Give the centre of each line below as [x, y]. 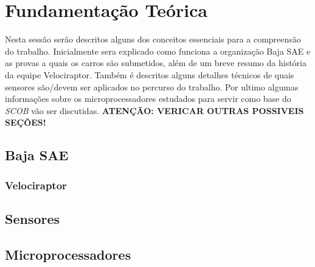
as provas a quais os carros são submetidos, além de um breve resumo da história [156, 63]
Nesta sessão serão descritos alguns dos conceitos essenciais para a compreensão [153, 39]
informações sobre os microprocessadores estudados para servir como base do [148, 99]
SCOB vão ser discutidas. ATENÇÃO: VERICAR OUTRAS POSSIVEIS [154, 110]
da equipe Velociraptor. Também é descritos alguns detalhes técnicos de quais [150, 74]
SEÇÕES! [26, 122]
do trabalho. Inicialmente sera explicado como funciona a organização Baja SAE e [158, 51]
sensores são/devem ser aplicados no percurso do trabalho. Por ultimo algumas [152, 86]
